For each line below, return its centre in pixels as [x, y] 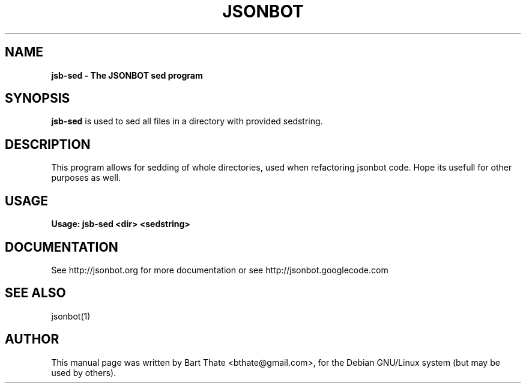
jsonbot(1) [71, 316]
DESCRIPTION [48, 144]
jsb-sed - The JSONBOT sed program [127, 75]
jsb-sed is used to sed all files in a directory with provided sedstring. [187, 121]
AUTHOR [32, 339]
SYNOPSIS [38, 99]
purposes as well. [86, 178]
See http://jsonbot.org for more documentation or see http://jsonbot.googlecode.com [220, 270]
